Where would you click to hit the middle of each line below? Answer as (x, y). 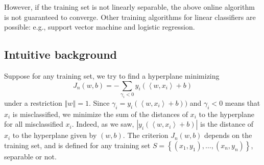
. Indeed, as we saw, (103, 124)
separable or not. (30, 156)
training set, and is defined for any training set (77, 145)
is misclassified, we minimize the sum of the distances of (100, 114)
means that (243, 102)
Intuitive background (61, 54)
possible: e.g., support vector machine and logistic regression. (100, 27)
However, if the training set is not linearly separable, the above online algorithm (129, 7)
